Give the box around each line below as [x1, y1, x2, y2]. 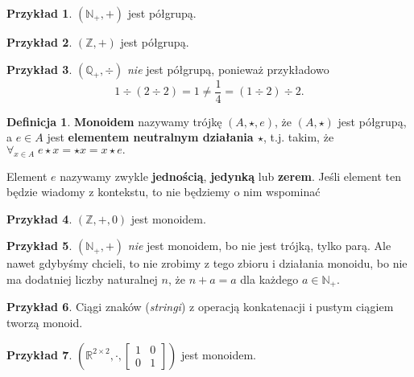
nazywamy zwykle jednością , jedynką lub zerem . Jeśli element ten [60, 167, 402, 184]
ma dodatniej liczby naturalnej [6, 271, 158, 288]
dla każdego [240, 271, 299, 288]
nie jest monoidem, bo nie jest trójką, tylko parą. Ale [127, 237, 391, 254]
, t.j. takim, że [263, 129, 334, 145]
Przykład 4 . [6, 210, 72, 227]
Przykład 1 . [6, 5, 72, 21]
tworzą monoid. [6, 314, 83, 331]
